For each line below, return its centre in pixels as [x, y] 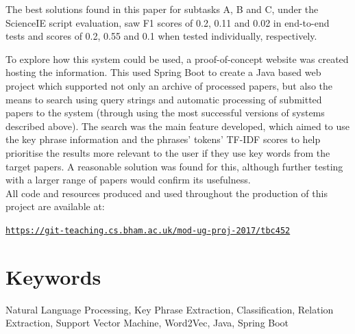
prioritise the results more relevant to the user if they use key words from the [168, 152]
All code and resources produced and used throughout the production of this [167, 193]
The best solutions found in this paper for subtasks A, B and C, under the [162, 9]
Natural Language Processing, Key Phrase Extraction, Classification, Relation [170, 309]
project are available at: [55, 206]
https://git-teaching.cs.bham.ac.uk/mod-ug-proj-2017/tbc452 [148, 230]
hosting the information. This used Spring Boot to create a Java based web [163, 72]
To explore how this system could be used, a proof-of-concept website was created [177, 59]
